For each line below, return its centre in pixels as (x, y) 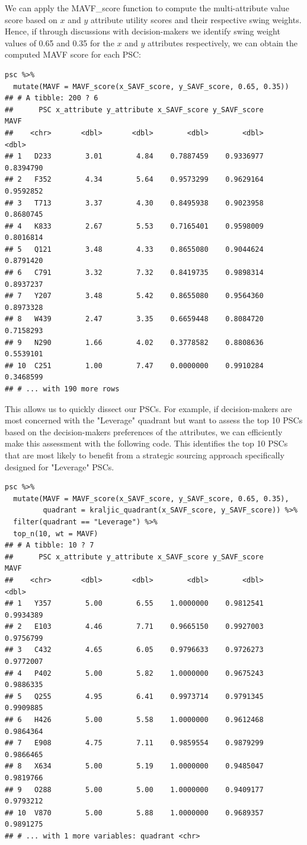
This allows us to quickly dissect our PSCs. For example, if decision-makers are (148, 408)
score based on (31, 19)
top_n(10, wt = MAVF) (56, 534)
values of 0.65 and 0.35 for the (60, 42)
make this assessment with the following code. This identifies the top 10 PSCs (146, 443)
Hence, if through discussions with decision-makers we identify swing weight (143, 31)
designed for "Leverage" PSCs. (60, 466)
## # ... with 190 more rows (62, 389)
